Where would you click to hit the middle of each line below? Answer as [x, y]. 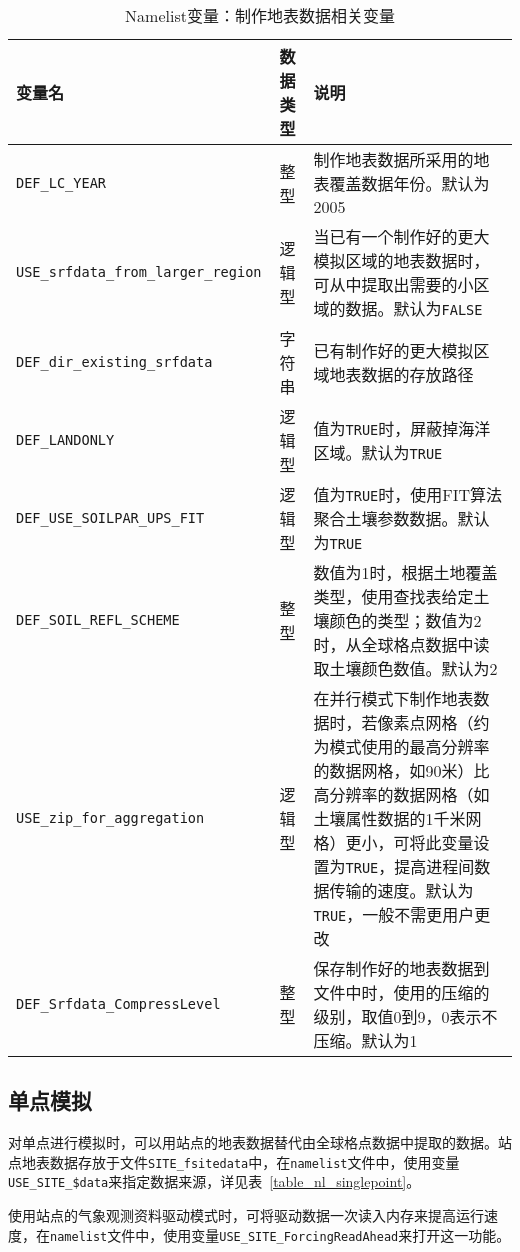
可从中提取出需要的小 [393, 284]
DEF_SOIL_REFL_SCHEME [98, 620]
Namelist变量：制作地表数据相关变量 [260, 15]
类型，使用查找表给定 [393, 596]
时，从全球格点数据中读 [401, 644]
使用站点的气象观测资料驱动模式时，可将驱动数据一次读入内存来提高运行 [246, 1215]
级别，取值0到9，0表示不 [405, 1016]
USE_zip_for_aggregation [110, 818]
